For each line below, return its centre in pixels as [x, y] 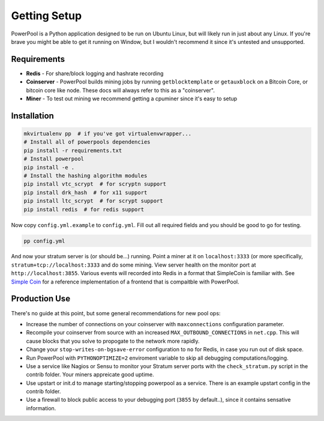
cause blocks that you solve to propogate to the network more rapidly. [113, 341]
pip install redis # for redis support [84, 209]
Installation [32, 116]
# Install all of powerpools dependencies [87, 142]
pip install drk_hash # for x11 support [85, 192]
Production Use [41, 299]
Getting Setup [46, 16]
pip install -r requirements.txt [73, 150]
